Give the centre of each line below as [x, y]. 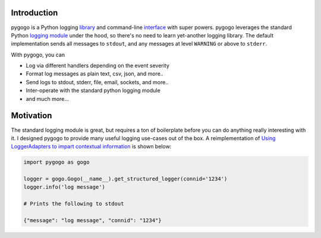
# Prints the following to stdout [74, 204]
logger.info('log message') [64, 187]
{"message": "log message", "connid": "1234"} [92, 220]
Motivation [32, 116]
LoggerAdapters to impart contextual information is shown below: [91, 147]
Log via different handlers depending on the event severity [97, 66]
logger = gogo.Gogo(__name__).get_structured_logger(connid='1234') [125, 179]
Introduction [34, 13]
